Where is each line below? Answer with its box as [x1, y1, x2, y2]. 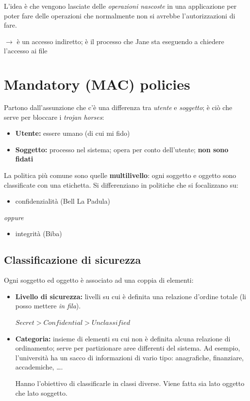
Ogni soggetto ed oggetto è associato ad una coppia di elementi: [4, 275, 194, 285]
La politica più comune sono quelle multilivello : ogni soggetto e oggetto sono [4, 170, 236, 180]
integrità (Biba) [15, 228, 62, 239]
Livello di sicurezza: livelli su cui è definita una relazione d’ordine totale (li [15, 291, 246, 301]
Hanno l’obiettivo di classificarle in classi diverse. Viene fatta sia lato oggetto [15, 378, 245, 388]
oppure [4, 212, 24, 222]
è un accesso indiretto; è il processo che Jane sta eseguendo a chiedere [17, 36, 224, 46]
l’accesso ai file [4, 46, 48, 56]
